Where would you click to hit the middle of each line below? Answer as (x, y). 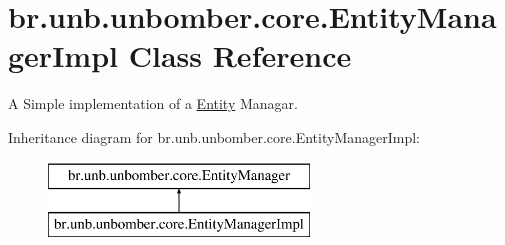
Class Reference (240, 55)
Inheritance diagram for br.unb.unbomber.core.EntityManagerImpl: (214, 136)
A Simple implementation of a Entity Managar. (153, 103)
